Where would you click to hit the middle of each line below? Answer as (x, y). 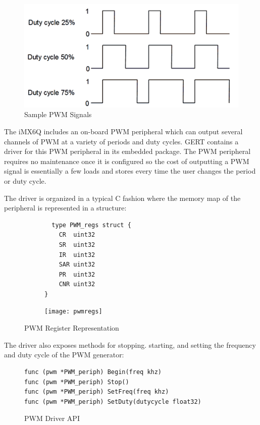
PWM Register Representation (72, 328)
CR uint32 (77, 235)
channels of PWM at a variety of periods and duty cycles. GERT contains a (121, 141)
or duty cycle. (25, 180)
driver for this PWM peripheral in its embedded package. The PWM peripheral (127, 151)
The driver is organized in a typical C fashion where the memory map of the (122, 198)
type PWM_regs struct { (91, 225)
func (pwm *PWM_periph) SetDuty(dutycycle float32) (113, 402)
